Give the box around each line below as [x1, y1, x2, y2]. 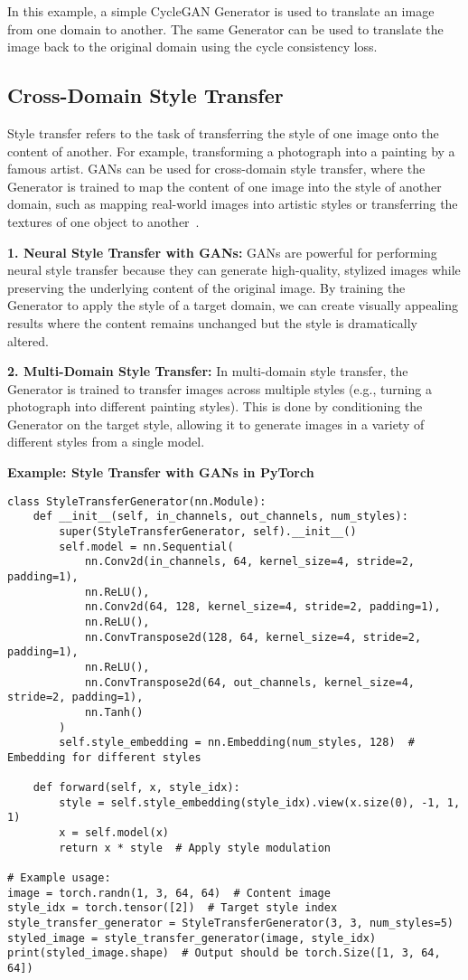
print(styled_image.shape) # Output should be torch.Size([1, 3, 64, [7, 947, 441, 960]
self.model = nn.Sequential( [59, 540, 234, 553]
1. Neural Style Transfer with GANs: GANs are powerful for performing [7, 242, 437, 261]
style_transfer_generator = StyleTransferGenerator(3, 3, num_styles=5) [7, 917, 454, 930]
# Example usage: [7, 872, 111, 885]
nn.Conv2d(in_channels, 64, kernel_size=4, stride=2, [84, 555, 416, 569]
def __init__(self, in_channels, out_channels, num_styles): [33, 510, 408, 523]
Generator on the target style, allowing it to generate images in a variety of [7, 414, 425, 433]
